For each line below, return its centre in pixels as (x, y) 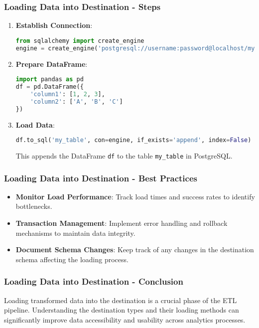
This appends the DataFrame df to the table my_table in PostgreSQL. (124, 156)
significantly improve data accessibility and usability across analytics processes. (125, 319)
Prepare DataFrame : (52, 64)
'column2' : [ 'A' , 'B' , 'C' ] (76, 101)
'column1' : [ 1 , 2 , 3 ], (67, 94)
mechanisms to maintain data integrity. (75, 233)
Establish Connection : (54, 25)
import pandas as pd (50, 80)
